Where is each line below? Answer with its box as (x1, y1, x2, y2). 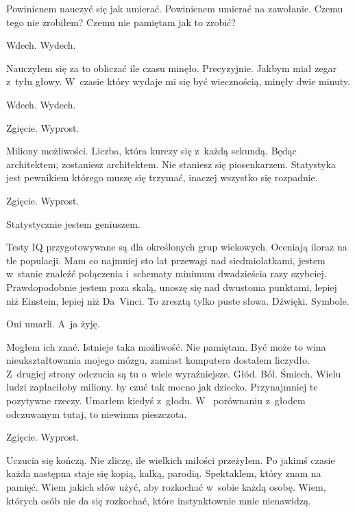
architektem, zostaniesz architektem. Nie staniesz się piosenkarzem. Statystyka (6, 156, 336, 171)
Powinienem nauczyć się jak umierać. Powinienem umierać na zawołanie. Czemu (6, 1, 343, 15)
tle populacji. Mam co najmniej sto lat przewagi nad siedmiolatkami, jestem (6, 253, 326, 267)
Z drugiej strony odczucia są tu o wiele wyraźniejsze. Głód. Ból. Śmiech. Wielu (6, 366, 341, 380)
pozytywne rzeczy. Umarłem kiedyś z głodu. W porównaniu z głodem (6, 393, 306, 408)
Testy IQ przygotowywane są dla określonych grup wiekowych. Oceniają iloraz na (6, 240, 347, 254)
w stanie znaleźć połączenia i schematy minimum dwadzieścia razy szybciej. (6, 266, 327, 281)
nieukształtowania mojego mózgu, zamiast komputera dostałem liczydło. (6, 353, 310, 367)
